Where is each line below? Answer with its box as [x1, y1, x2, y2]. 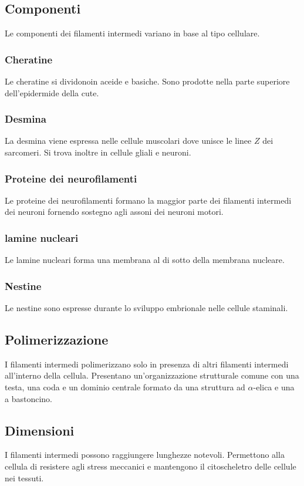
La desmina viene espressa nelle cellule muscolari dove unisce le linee [5, 134, 252, 147]
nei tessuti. [5, 471, 44, 484]
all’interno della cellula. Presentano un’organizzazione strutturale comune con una [5, 369, 299, 382]
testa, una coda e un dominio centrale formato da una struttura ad [5, 381, 245, 393]
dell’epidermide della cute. [5, 86, 99, 99]
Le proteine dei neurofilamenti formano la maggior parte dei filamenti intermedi [5, 194, 292, 206]
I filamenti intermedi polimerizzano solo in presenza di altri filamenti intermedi [5, 357, 289, 370]
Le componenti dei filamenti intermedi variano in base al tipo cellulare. [5, 27, 260, 39]
